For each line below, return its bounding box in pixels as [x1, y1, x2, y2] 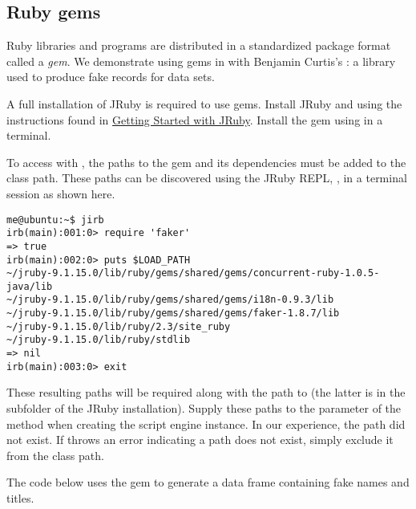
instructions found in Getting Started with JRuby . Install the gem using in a [6, 111, 383, 128]
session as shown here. [6, 185, 115, 202]
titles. [6, 489, 34, 506]
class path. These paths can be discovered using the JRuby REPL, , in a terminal [6, 169, 407, 186]
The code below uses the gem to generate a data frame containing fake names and [6, 474, 410, 491]
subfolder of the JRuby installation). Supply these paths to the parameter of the [6, 400, 402, 417]
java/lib [6, 280, 53, 292]
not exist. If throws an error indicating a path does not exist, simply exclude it [6, 431, 394, 448]
